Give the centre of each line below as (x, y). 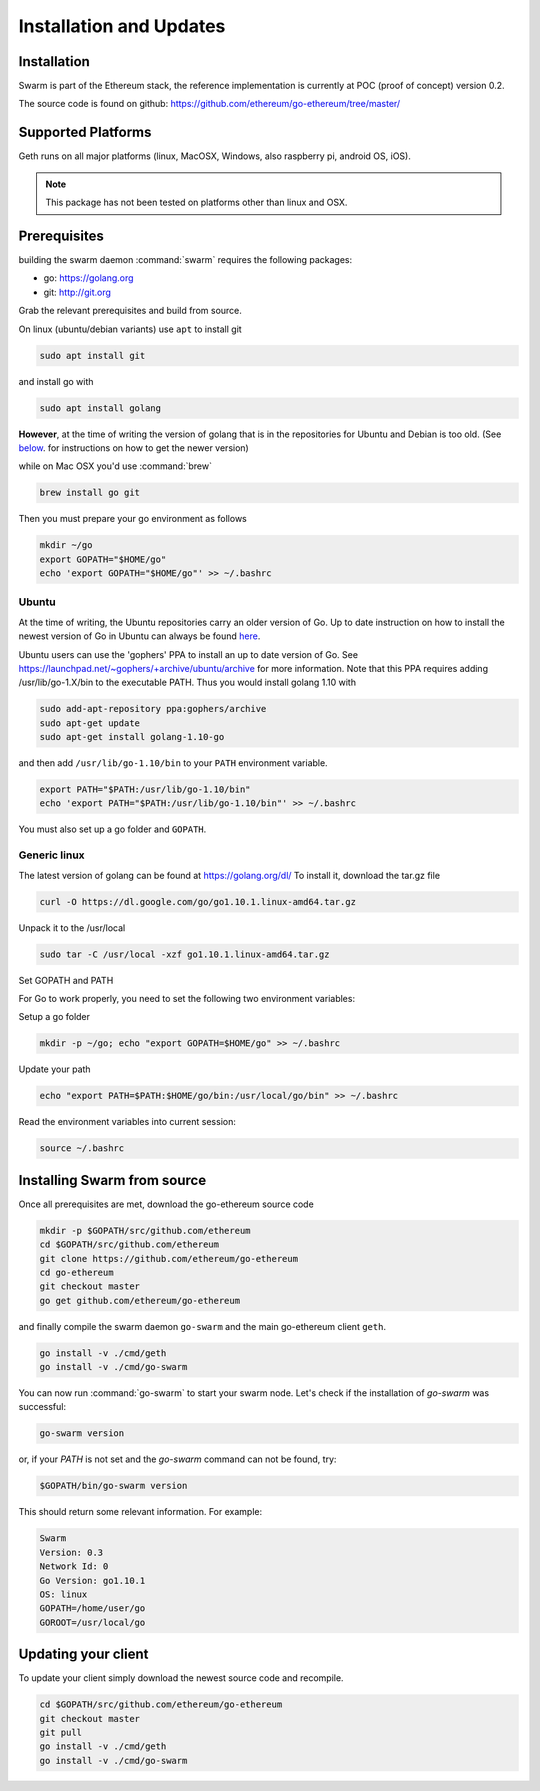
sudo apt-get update (89, 723)
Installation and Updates (122, 26)
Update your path (54, 1069)
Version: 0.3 (71, 1552)
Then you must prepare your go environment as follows (132, 519)
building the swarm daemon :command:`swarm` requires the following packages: (185, 260)
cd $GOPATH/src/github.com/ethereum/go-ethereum (161, 1704)
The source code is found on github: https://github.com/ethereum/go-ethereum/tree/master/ (209, 104)
